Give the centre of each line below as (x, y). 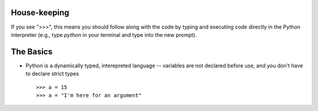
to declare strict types (52, 74)
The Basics (32, 52)
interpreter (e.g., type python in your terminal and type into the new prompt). (104, 34)
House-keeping (40, 13)
